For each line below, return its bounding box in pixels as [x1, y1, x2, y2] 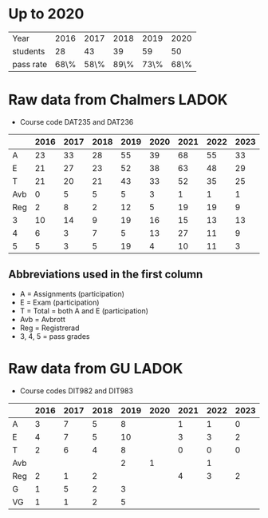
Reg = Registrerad [19, 323, 80, 333]
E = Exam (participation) [19, 297, 100, 307]
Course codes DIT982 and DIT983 [19, 385, 134, 396]
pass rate [12, 58, 48, 70]
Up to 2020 [8, 5, 85, 23]
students [12, 46, 45, 57]
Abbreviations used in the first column [8, 268, 203, 281]
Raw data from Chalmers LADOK [8, 91, 228, 109]
